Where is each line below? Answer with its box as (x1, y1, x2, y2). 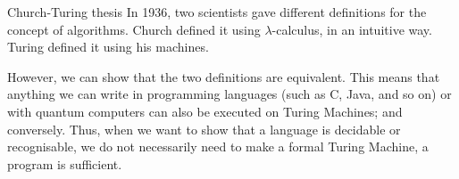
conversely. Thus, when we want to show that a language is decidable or (7, 119, 401, 138)
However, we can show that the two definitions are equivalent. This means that (7, 67, 440, 85)
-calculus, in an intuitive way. (271, 20, 432, 38)
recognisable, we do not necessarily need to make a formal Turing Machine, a (7, 137, 429, 156)
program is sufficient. (7, 154, 122, 173)
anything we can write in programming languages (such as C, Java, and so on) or (7, 85, 452, 103)
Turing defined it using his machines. (7, 37, 209, 56)
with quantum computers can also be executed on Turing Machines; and (7, 102, 403, 120)
